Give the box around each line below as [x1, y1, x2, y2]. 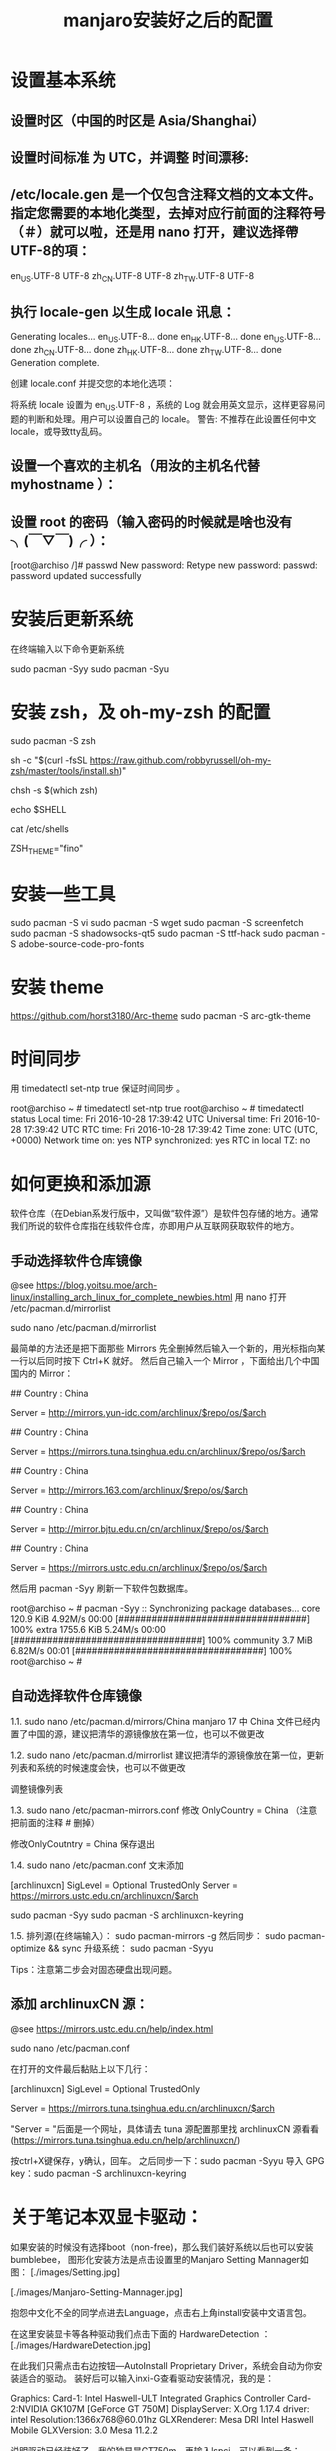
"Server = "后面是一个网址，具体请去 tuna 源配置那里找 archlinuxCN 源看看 [10, 2122, 320, 2135]
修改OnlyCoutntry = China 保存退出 [10, 1838, 156, 1850]
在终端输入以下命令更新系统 [10, 642, 125, 655]
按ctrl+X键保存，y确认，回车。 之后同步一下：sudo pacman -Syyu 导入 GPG [10, 2154, 325, 2166]
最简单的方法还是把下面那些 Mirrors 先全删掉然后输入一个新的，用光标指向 [10, 1342, 317, 1355]
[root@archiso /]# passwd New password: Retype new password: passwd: [10, 559, 318, 571]
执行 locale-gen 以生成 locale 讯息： [10, 303, 236, 320]
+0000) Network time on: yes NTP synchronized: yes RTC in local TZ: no [10, 1134, 311, 1146]
